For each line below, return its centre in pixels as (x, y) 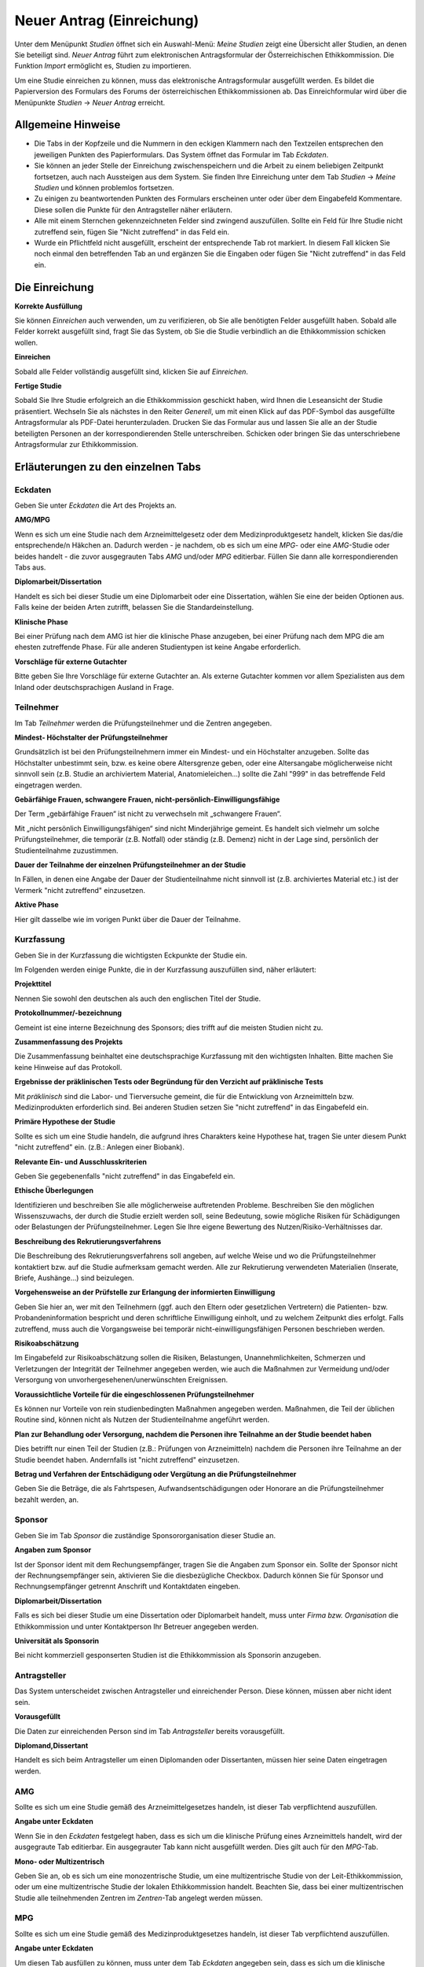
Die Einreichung (54, 287)
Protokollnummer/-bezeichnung (68, 1013)
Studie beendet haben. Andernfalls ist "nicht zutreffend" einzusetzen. (127, 1460)
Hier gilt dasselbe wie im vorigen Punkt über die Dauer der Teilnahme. (128, 919)
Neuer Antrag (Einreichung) (107, 20)
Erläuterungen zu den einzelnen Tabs (108, 467)
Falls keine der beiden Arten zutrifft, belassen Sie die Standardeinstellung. (134, 607)
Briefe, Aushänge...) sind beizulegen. (74, 1278)
